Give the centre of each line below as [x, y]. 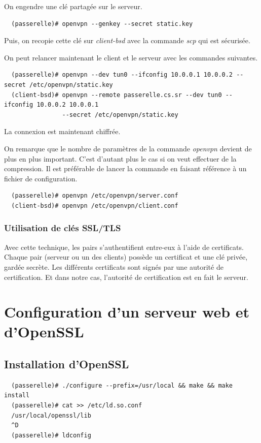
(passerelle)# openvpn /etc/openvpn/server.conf [95, 196]
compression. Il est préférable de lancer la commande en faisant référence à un [125, 168]
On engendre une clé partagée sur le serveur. [73, 6]
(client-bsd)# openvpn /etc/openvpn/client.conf [95, 205]
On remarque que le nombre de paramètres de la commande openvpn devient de [128, 148]
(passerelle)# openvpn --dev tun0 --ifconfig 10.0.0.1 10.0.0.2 [122, 75]
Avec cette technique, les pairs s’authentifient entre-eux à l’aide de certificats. [124, 247]
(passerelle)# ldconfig [51, 435]
